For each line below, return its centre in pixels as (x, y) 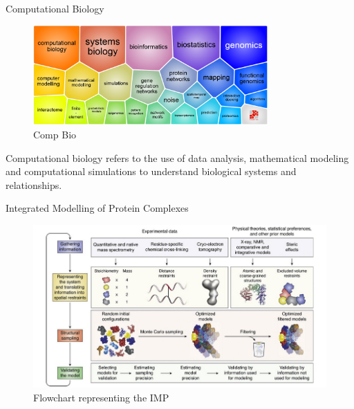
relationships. (34, 184)
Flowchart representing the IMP (101, 397)
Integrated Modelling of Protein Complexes (97, 208)
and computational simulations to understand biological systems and (151, 171)
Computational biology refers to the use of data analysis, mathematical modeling (177, 157)
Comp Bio (55, 134)
